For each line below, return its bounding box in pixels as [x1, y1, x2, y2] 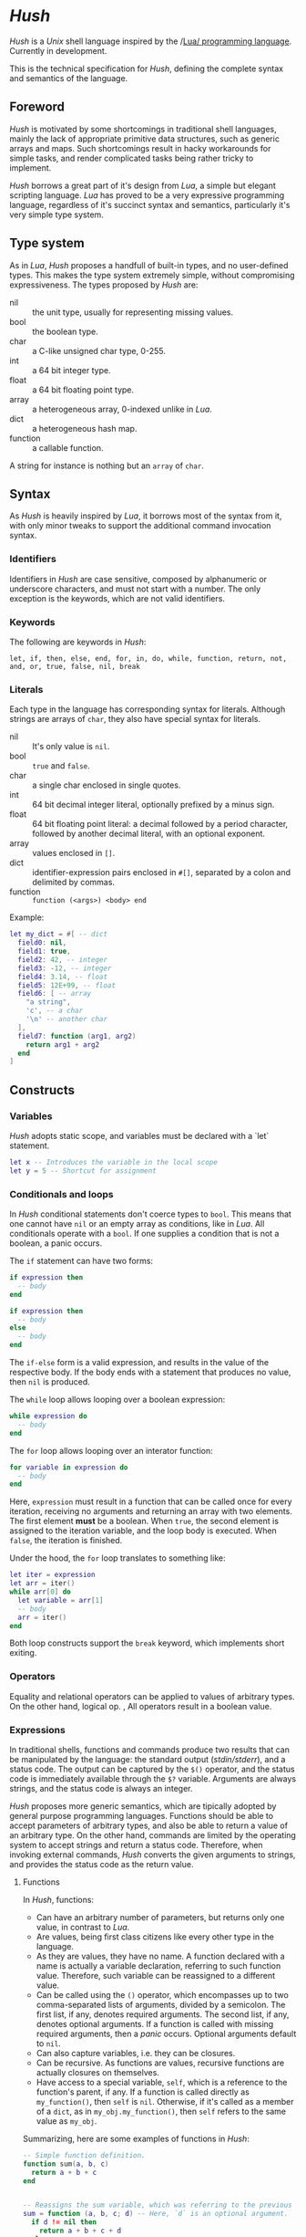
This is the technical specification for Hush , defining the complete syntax [9, 63, 284, 74]
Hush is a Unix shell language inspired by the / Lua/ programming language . [9, 36, 292, 47]
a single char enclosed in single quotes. [32, 779, 181, 790]
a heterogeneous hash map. [32, 423, 138, 434]
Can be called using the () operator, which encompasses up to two [36, 1989, 289, 2000]
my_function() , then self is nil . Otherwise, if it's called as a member [36, 2096, 294, 2106]
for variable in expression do [9, 1462, 128, 1472]
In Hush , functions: [22, 1894, 94, 1905]
